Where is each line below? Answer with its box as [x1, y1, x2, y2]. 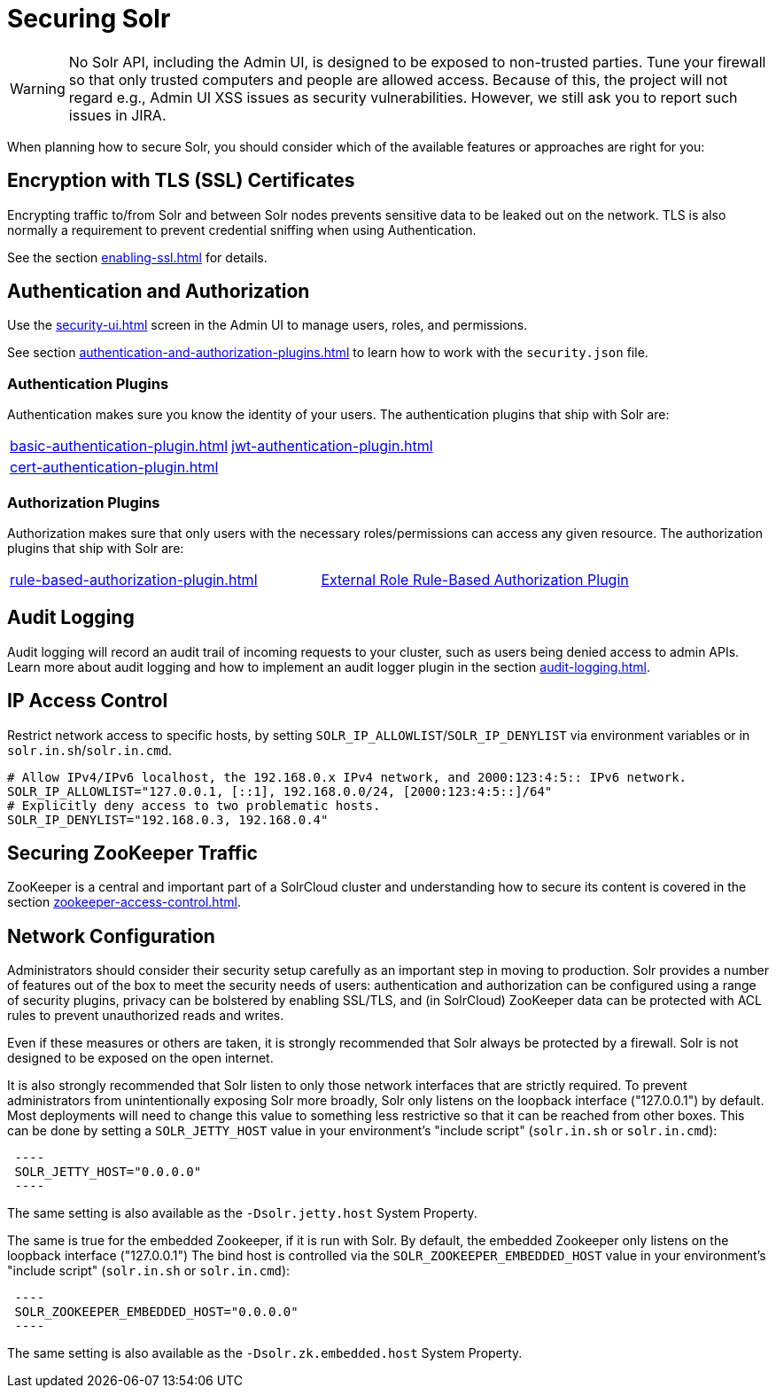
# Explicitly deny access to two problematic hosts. [7, 798, 381, 813]
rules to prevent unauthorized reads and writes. [7, 1008, 284, 1024]
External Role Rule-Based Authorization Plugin [321, 570, 629, 588]
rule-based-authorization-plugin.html [10, 570, 258, 588]
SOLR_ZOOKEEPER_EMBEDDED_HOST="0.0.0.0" [14, 1305, 299, 1320]
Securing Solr [7, 4, 171, 34]
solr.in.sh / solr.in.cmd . [7, 742, 173, 758]
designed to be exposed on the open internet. [7, 1050, 274, 1066]
